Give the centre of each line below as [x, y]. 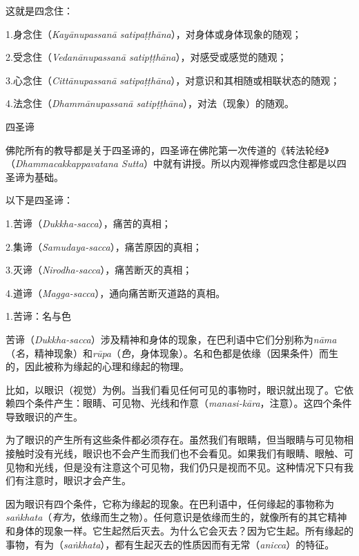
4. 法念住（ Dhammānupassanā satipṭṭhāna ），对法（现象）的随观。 [150, 103]
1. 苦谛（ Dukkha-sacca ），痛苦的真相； [88, 223]
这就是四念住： [39, 10]
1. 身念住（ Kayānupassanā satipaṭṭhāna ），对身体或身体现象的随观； [154, 33]
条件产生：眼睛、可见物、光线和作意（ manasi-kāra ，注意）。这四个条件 [193, 403]
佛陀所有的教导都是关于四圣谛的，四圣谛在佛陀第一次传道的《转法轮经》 [167, 150]
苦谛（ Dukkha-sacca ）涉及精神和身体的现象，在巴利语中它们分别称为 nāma [171, 339]
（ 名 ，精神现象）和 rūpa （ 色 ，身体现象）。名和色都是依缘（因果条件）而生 [172, 353]
